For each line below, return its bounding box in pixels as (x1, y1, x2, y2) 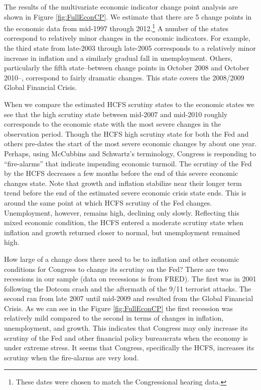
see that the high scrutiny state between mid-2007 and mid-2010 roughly (4, 109, 228, 119)
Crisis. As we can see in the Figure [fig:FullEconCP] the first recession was (4, 303, 233, 313)
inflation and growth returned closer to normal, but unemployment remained (4, 227, 240, 237)
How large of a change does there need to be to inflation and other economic (4, 253, 239, 264)
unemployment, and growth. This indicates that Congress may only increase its (4, 323, 248, 333)
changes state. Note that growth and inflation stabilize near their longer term (4, 177, 242, 188)
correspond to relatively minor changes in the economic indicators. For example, (4, 33, 250, 43)
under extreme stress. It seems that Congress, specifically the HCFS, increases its (4, 342, 254, 353)
